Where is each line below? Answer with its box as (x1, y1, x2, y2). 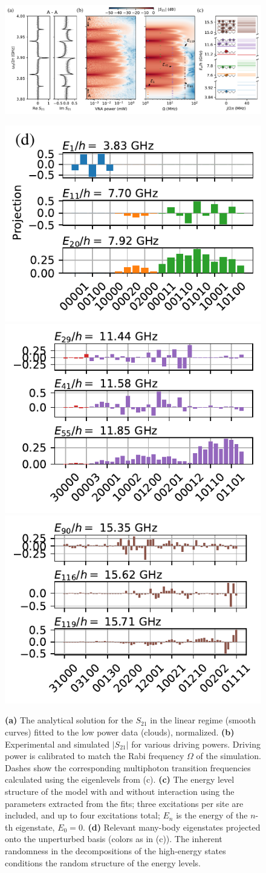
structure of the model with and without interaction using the (5, 785, 235, 798)
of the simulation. (196, 749, 261, 762)
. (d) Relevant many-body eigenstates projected (82, 820, 261, 833)
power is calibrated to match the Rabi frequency (5, 749, 184, 762)
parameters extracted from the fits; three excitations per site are (5, 797, 244, 809)
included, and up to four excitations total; (5, 809, 160, 822)
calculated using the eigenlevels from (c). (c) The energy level (5, 773, 235, 786)
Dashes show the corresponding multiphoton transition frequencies (5, 761, 251, 774)
